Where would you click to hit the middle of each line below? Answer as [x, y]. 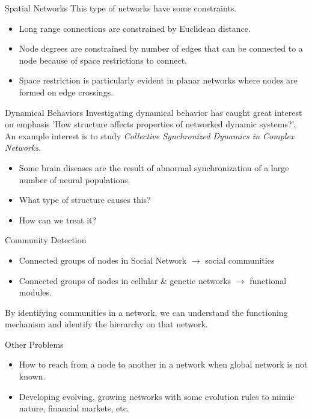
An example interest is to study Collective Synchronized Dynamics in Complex [150, 135]
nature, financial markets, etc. [74, 408]
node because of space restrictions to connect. [103, 60]
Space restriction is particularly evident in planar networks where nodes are [158, 80]
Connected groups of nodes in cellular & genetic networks [125, 280]
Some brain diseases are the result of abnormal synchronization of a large [154, 167]
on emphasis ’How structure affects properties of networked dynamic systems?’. [150, 124]
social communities [240, 260]
